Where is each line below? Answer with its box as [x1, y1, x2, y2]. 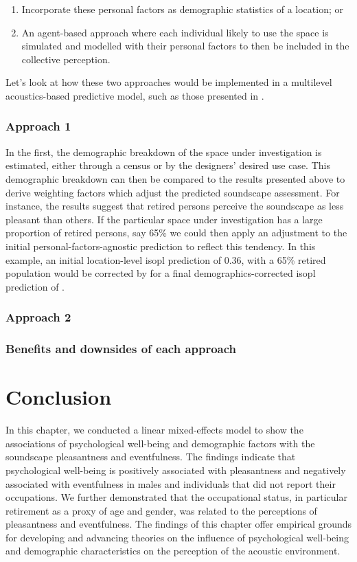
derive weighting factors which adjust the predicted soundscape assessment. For [5, 185, 340, 199]
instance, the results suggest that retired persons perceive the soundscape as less [5, 199, 344, 213]
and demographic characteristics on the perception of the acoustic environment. [5, 543, 341, 558]
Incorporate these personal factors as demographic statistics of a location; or [21, 2, 343, 16]
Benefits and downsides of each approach [5, 340, 237, 357]
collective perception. [21, 52, 111, 66]
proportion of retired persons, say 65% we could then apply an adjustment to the [5, 225, 347, 240]
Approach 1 [5, 117, 71, 135]
